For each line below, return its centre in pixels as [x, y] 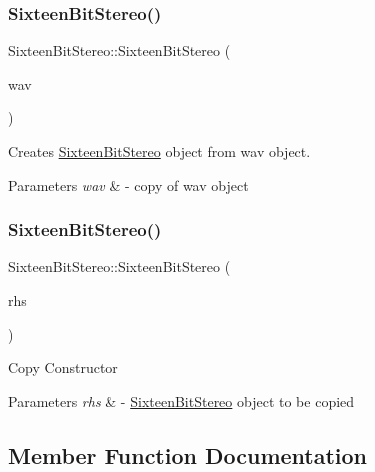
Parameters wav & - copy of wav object [128, 184]
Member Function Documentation [188, 454]
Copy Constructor [63, 367]
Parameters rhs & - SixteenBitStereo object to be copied [181, 400]
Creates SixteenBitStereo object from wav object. [159, 151]
